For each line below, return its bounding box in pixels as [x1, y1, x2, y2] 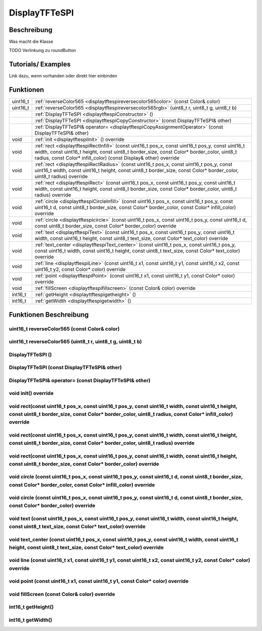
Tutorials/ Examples [9, 60, 71, 68]
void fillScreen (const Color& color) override [9, 591, 115, 597]
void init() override [9, 390, 54, 397]
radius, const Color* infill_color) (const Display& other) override [34, 154, 180, 161]
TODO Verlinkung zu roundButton [9, 48, 76, 53]
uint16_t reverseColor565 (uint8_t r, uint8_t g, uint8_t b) [9, 338, 142, 345]
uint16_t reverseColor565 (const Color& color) [9, 325, 120, 332]
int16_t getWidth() [9, 616, 52, 623]
